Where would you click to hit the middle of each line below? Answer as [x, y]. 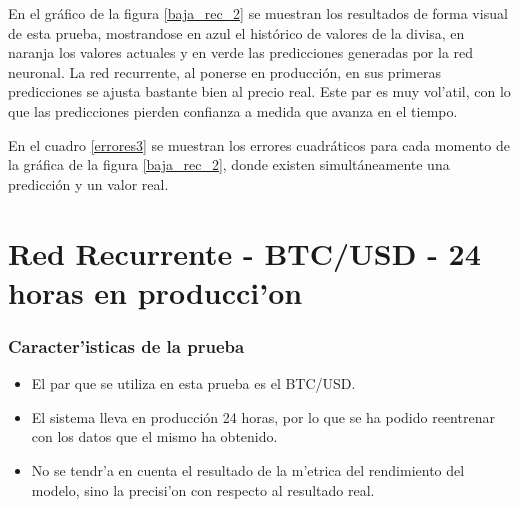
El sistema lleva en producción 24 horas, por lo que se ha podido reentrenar [263, 416]
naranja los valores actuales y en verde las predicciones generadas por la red [241, 52]
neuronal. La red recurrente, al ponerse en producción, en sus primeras [224, 71]
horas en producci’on [155, 291]
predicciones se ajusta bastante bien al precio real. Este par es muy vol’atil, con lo [259, 91]
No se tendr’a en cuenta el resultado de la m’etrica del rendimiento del [248, 469]
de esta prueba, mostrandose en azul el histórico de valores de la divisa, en [236, 32]
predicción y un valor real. [88, 183]
